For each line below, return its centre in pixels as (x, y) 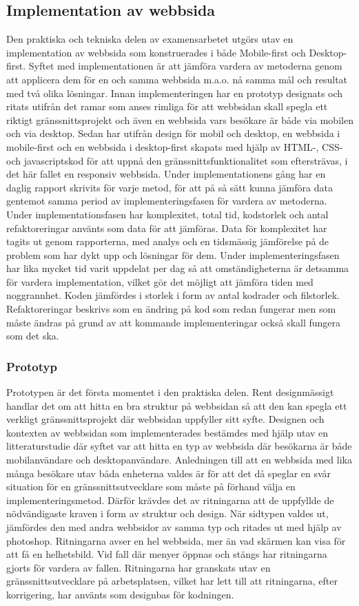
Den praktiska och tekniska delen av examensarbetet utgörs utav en (150, 39)
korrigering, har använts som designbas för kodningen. (120, 594)
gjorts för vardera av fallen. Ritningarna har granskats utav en (139, 567)
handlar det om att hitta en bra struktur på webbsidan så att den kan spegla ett (177, 405)
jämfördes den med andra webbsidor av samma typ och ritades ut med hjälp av (174, 527)
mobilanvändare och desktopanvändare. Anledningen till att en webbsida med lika (179, 460)
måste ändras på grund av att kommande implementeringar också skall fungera (174, 322)
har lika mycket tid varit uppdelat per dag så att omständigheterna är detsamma (178, 268)
